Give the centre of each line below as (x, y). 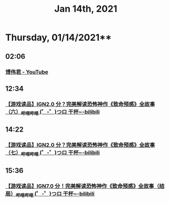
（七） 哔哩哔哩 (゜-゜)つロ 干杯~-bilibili (53, 153)
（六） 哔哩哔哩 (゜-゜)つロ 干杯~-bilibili (53, 112)
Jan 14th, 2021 (86, 9)
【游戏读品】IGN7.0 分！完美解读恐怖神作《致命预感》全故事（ (82, 186)
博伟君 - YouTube (27, 72)
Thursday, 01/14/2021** (58, 37)
